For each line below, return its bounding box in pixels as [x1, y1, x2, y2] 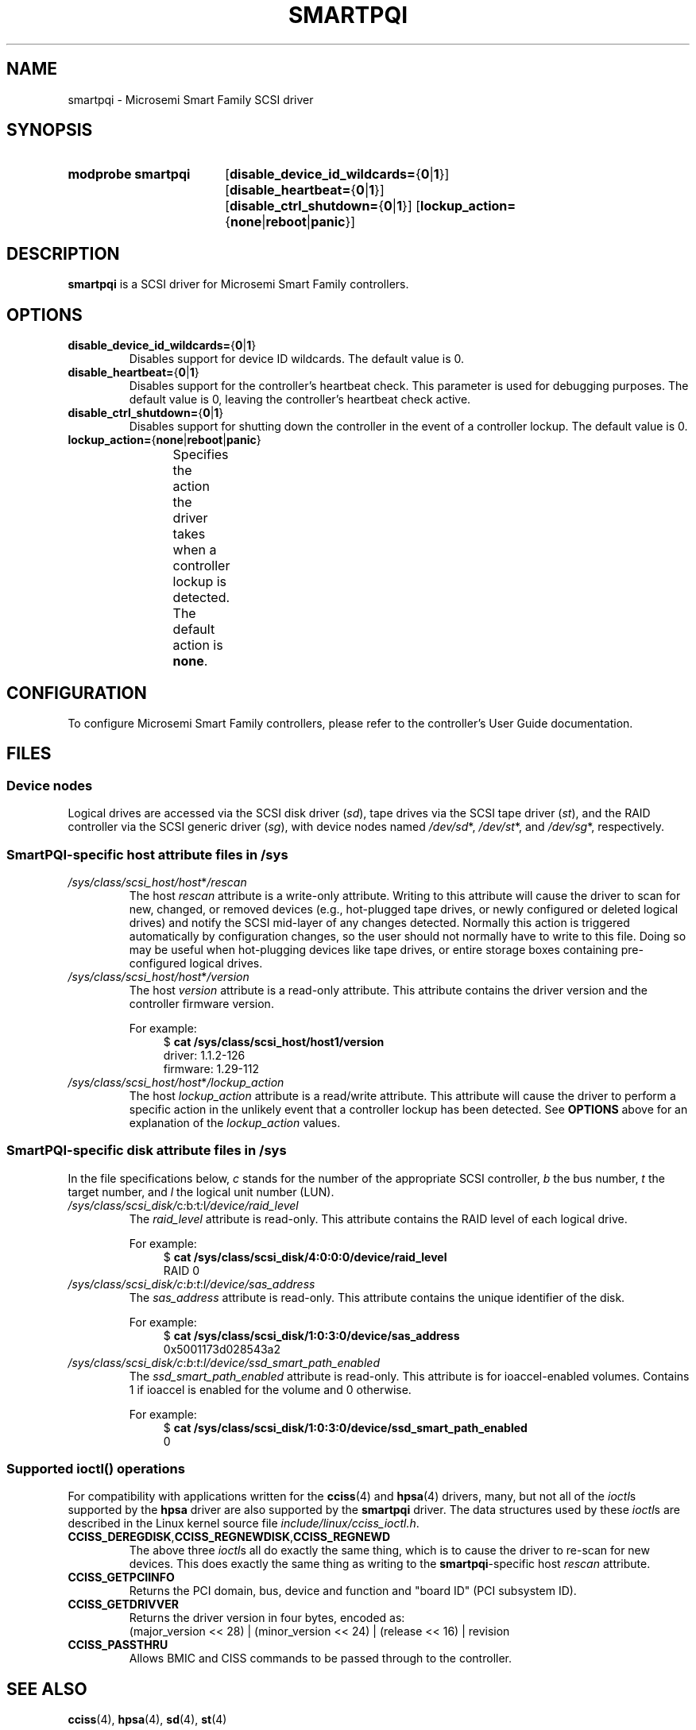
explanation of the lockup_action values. [129, 1115, 341, 1130]
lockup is [172, 573, 227, 590]
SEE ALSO [6, 1678, 87, 1699]
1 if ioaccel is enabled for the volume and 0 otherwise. [129, 1382, 412, 1396]
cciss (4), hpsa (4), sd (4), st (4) [68, 1713, 227, 1727]
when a [172, 542, 217, 558]
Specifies [172, 446, 229, 463]
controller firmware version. [129, 996, 274, 1010]
